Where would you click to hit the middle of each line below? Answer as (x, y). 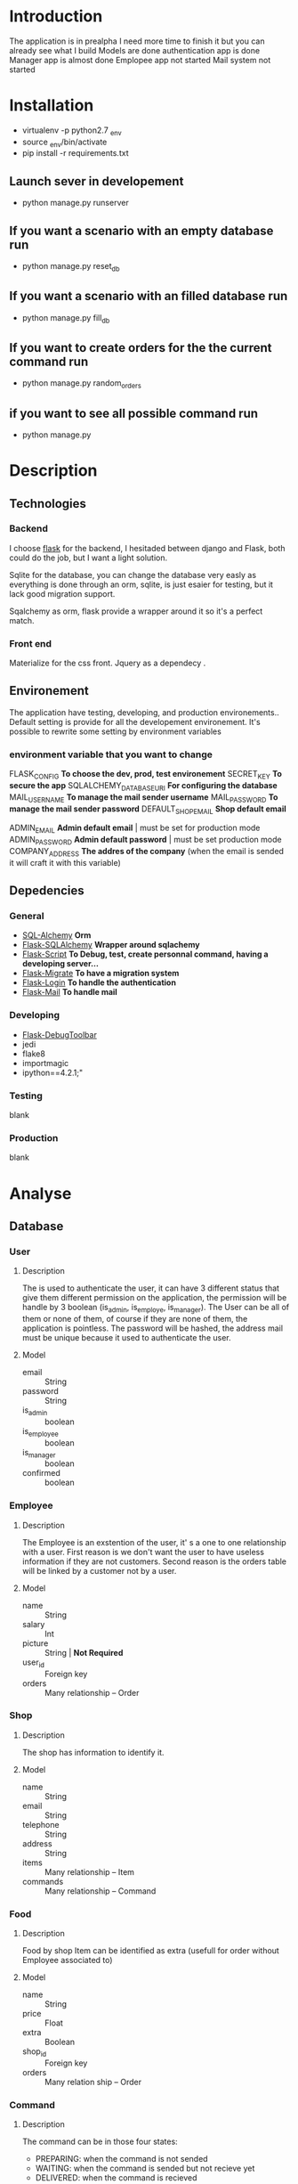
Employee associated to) (67, 1960)
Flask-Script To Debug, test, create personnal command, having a (145, 954)
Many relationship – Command (100, 1891)
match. (22, 620)
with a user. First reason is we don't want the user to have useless (143, 1552)
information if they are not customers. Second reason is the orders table (154, 1561)
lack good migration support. (62, 593)
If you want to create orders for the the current (141, 348)
